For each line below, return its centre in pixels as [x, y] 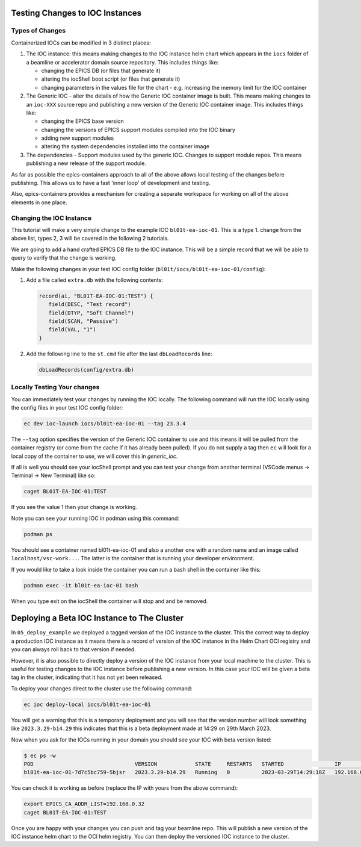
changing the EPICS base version [82, 121]
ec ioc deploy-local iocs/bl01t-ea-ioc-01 [87, 704]
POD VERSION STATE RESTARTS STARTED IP [182, 764]
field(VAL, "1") [72, 330]
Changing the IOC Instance [51, 218]
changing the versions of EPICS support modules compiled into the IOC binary [138, 130]
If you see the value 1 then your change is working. [74, 507]
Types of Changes [39, 31]
